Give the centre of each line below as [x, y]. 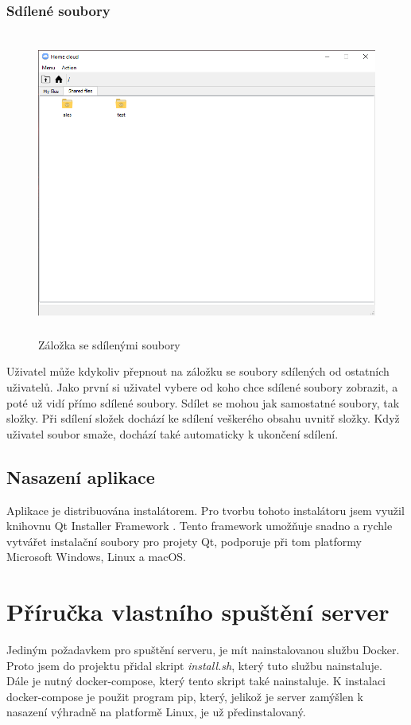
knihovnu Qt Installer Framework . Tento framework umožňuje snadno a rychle [200, 526]
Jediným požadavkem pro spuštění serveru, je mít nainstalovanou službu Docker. [203, 650]
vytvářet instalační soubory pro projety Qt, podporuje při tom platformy [184, 541]
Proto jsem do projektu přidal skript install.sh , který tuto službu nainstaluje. [194, 665]
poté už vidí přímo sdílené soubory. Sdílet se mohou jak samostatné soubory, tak [203, 402]
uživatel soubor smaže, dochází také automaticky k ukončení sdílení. [173, 433]
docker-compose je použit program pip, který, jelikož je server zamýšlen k [185, 696]
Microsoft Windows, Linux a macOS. [96, 557]
